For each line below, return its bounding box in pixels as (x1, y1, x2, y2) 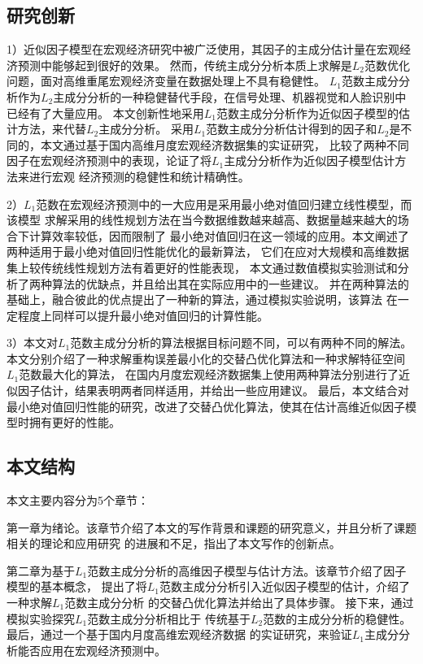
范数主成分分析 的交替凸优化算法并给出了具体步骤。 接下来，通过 (64, 594, 414, 611)
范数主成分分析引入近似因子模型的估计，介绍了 (159, 578, 410, 595)
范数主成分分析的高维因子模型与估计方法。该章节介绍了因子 (87, 562, 407, 579)
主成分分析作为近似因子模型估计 (224, 152, 395, 169)
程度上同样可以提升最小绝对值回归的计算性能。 (17, 306, 268, 323)
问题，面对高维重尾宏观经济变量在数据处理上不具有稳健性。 (7, 72, 325, 89)
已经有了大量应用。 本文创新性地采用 (7, 104, 204, 121)
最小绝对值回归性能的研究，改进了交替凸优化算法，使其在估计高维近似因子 (7, 397, 405, 414)
